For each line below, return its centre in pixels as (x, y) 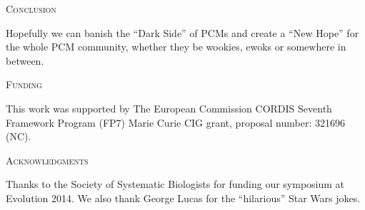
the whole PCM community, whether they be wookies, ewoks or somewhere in (176, 47)
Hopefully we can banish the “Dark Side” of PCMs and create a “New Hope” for (182, 32)
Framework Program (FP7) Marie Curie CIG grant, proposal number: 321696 (176, 122)
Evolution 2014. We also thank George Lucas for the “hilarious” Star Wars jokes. (183, 198)
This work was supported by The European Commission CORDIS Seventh (169, 108)
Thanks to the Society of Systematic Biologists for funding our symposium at (175, 184)
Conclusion (31, 9)
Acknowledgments (47, 160)
